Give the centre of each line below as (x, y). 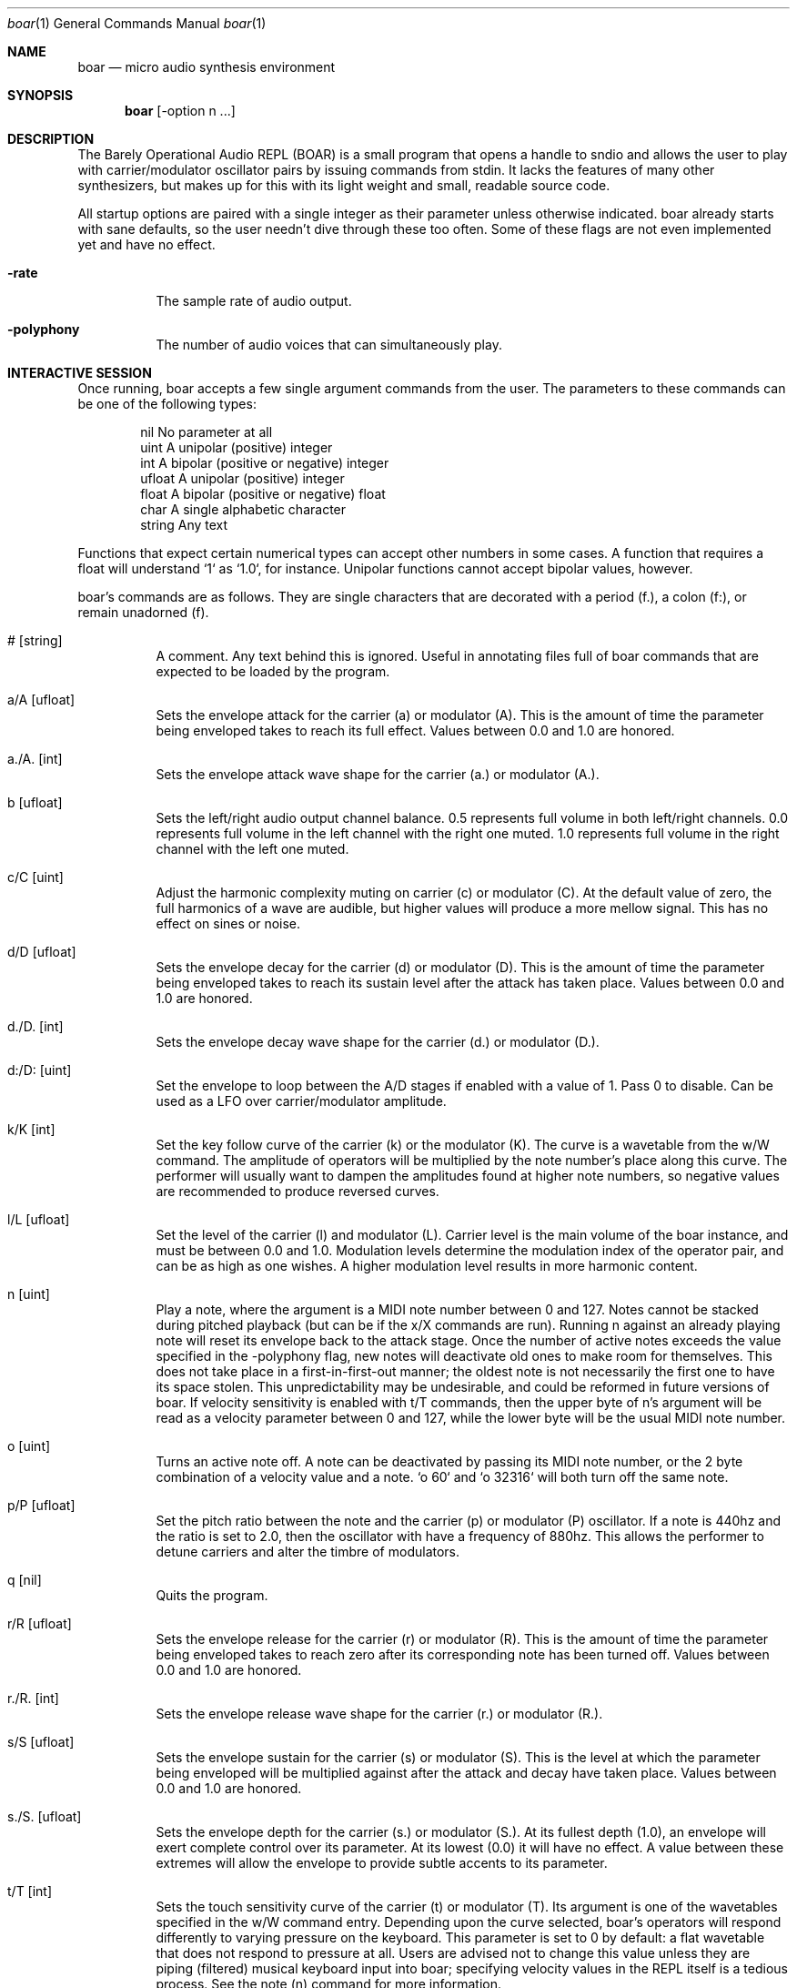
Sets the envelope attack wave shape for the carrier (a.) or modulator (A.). (378, 774)
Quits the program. (212, 1595)
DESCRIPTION (51, 139)
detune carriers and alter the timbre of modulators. (308, 1552)
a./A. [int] (35, 759)
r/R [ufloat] (40, 1623)
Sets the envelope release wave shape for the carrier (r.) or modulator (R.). (379, 1714)
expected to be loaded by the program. (273, 671)
